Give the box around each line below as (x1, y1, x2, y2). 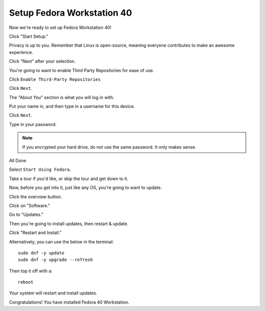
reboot (18, 280, 34, 285)
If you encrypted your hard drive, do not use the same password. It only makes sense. (22, 144, 196, 150)
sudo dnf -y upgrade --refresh (18, 257, 93, 262)
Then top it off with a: (9, 268, 53, 274)
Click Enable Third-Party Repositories (9, 76, 101, 82)
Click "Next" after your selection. (9, 58, 76, 64)
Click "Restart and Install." (9, 230, 62, 235)
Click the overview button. (9, 194, 62, 200)
